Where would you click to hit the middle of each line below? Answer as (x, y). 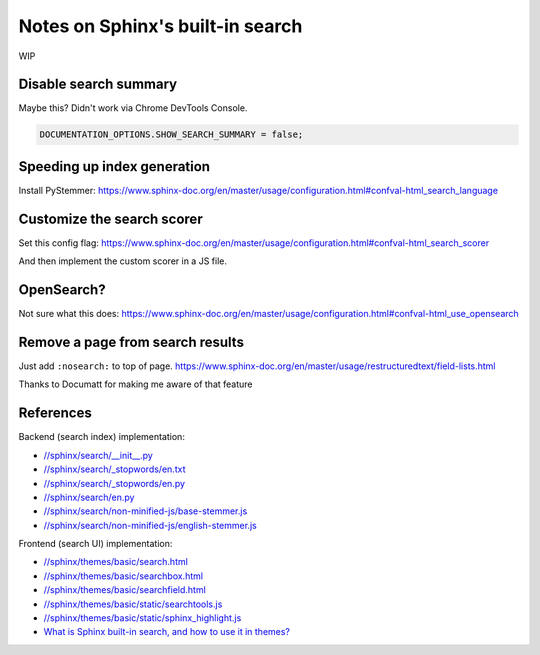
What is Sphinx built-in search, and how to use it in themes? (166, 632)
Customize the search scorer (111, 218)
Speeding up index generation (114, 166)
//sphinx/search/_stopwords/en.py (114, 483)
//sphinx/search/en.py (89, 497)
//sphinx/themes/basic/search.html (116, 562)
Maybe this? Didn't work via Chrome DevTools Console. (133, 108)
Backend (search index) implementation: (101, 437)
